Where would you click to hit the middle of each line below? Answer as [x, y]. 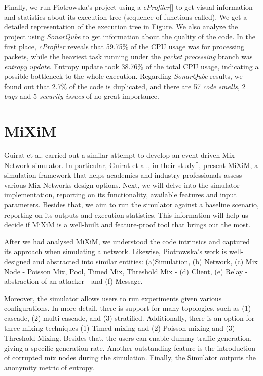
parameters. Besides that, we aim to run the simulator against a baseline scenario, [131, 205]
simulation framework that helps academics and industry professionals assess [123, 175]
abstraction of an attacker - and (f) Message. [73, 281]
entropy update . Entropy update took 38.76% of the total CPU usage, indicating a [131, 66]
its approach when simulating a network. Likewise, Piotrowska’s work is [116, 251]
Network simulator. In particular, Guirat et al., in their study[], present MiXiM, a [131, 165]
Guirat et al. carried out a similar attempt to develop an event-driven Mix [119, 155]
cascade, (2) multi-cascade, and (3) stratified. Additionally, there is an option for [129, 318]
